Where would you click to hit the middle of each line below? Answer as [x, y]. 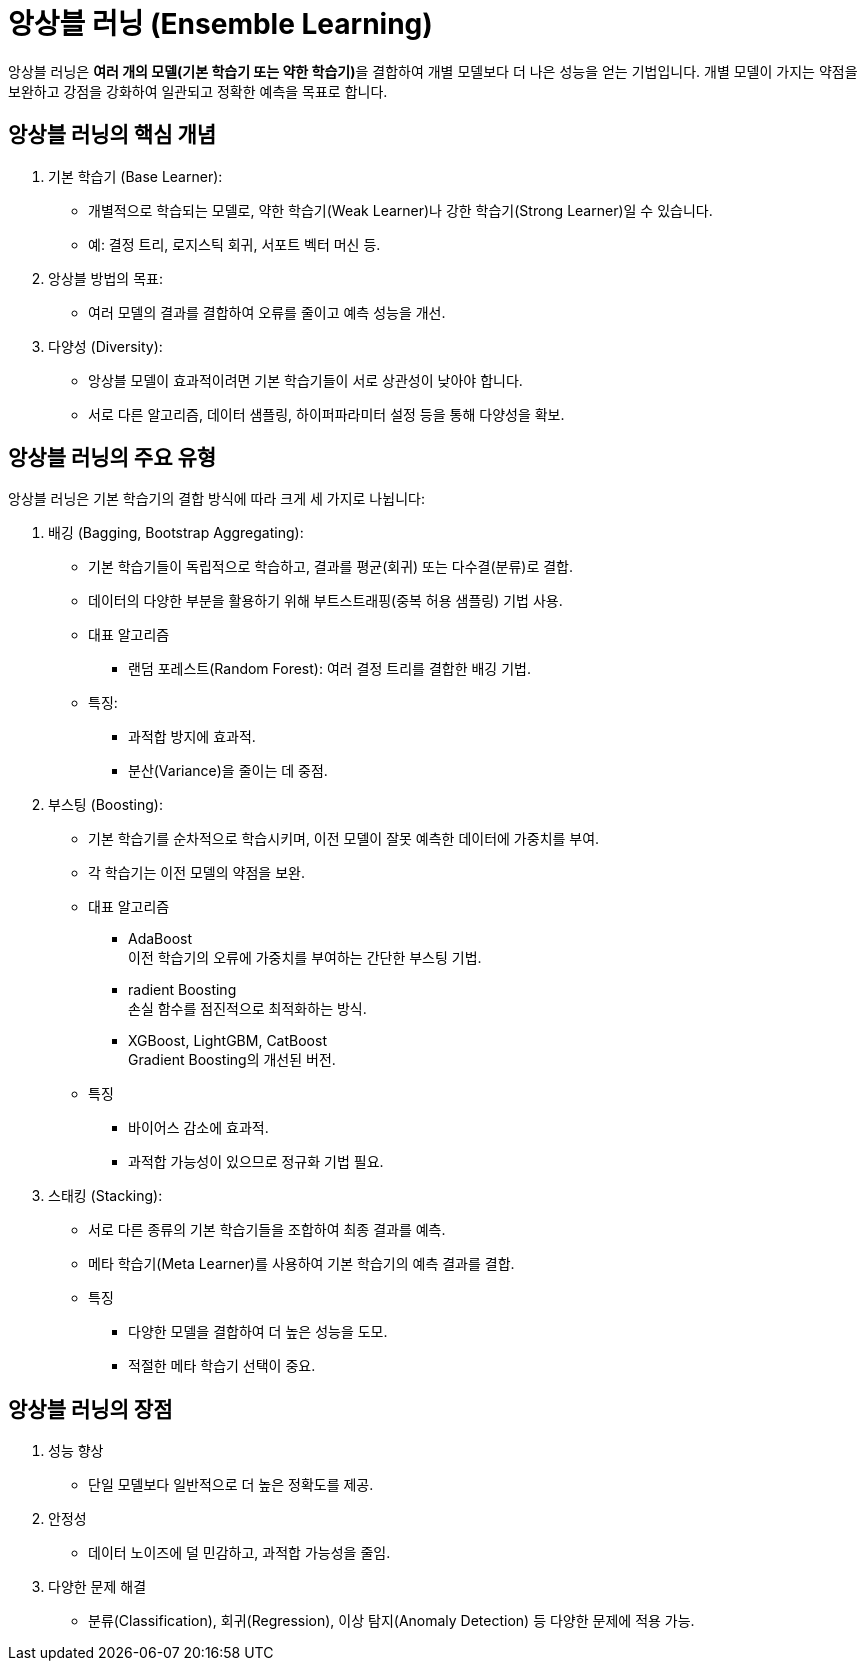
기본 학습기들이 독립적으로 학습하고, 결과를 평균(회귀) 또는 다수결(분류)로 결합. [331, 567]
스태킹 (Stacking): [105, 1196]
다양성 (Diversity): [105, 346]
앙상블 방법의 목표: [105, 278]
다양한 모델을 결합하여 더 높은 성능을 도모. [258, 1332]
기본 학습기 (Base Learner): [135, 176]
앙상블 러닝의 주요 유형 [112, 458]
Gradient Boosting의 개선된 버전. [232, 1060]
